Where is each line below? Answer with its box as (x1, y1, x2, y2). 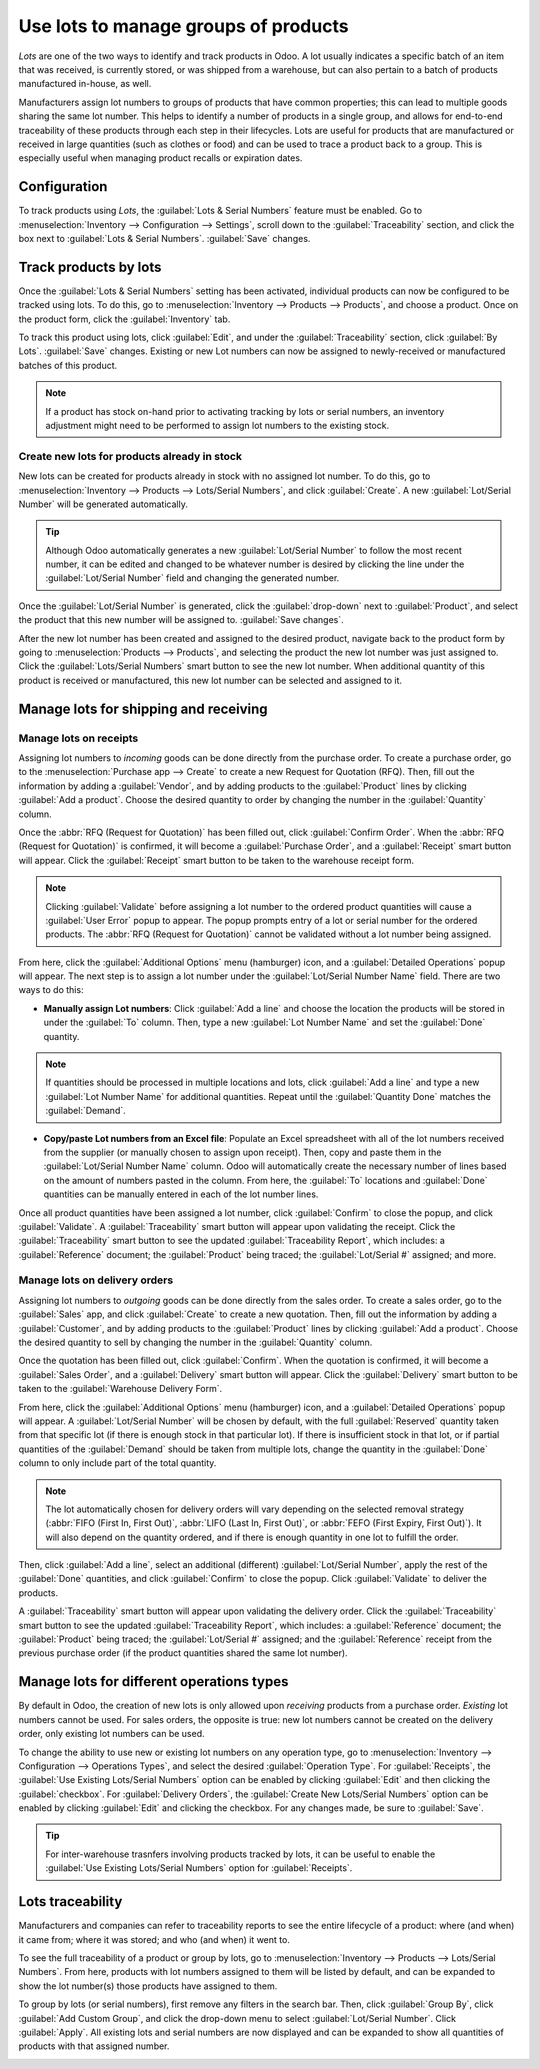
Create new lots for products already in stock (18, 449, 242, 463)
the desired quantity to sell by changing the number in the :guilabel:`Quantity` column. (18, 1336, 373, 1349)
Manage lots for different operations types (18, 1673, 289, 1690)
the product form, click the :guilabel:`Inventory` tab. (18, 313, 231, 325)
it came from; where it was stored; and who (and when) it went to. (18, 1933, 290, 1945)
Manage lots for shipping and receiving (18, 700, 269, 717)
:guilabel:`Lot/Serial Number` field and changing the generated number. (45, 572, 340, 584)
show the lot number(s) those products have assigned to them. (18, 1980, 278, 1992)
